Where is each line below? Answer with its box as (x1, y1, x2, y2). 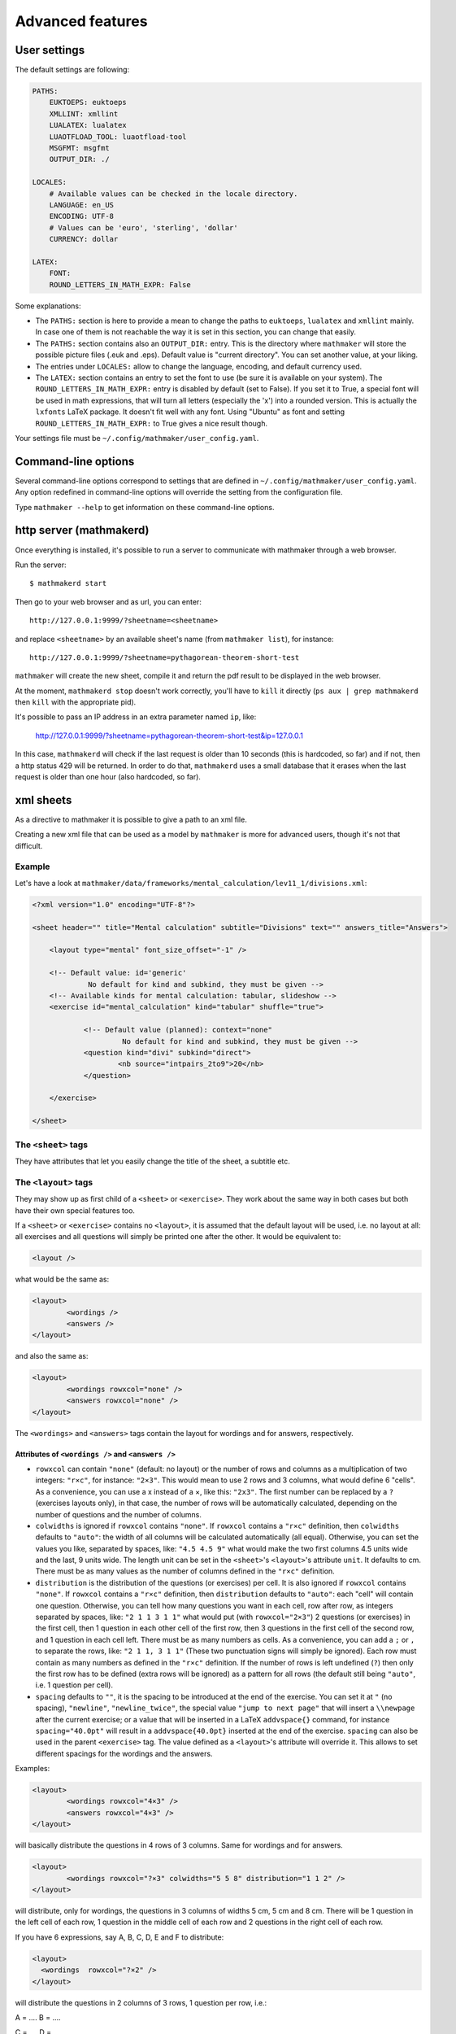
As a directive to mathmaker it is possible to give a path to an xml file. (15, 814, 247, 824)
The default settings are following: (15, 65, 130, 75)
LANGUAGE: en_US (49, 200, 114, 209)
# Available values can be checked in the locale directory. (49, 189, 298, 199)
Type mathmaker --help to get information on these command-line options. (15, 502, 275, 512)
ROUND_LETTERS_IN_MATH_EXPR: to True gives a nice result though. (35, 418, 268, 428)
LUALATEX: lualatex (49, 120, 128, 130)
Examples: (15, 1764, 50, 1774)
